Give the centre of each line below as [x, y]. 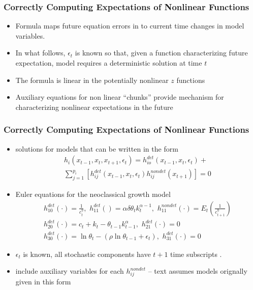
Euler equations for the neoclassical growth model [93, 194]
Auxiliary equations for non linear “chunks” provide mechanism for [120, 97]
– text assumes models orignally [198, 271]
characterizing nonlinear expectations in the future [94, 107]
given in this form [43, 282]
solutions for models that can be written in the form [97, 148]
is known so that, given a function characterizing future [161, 53]
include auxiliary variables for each [70, 271]
